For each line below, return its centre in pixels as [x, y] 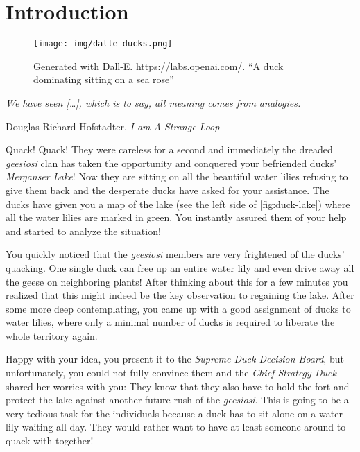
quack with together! [50, 441]
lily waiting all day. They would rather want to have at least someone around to [176, 427]
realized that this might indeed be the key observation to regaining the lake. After [180, 295]
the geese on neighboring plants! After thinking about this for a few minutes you [177, 281]
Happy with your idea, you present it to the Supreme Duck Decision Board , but [175, 359]
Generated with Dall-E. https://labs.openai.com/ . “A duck [158, 66]
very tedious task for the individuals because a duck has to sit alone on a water [174, 413]
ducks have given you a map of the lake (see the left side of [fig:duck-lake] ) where [178, 203]
